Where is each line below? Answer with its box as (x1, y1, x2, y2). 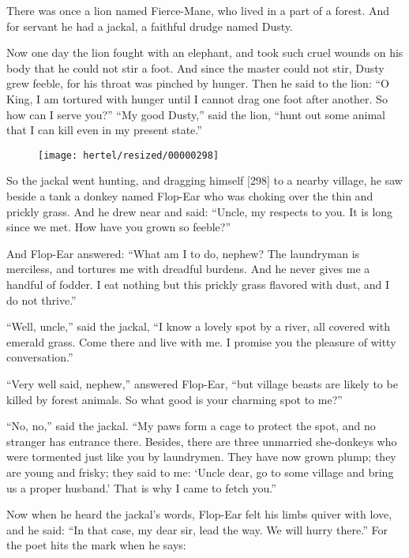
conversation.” (6, 349, 73, 365)
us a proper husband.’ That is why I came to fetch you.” (6, 479, 276, 496)
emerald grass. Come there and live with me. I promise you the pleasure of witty (6, 333, 396, 350)
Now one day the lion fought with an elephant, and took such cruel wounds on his (6, 44, 403, 61)
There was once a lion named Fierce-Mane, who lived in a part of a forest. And (6, 2, 390, 18)
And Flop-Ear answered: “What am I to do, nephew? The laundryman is (6, 245, 360, 261)
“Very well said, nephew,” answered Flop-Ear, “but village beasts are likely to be (6, 375, 398, 391)
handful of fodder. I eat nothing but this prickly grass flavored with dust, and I (6, 275, 390, 292)
